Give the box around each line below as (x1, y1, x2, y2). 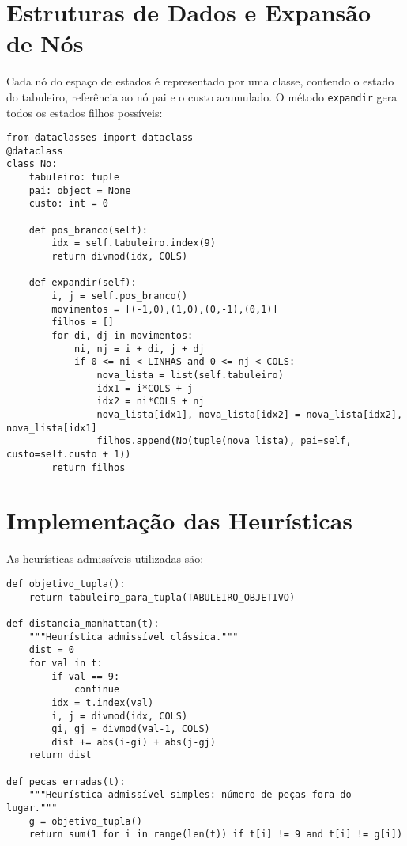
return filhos (51, 461, 126, 473)
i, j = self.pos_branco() (51, 290, 188, 302)
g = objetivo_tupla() (28, 815, 142, 827)
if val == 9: (51, 670, 120, 682)
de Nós (6, 27, 84, 59)
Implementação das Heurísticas (6, 504, 353, 537)
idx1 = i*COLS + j (96, 382, 194, 394)
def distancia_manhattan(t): (6, 617, 160, 629)
